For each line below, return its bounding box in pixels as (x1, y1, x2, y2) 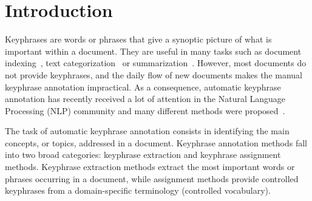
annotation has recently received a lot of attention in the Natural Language (5, 92, 286, 105)
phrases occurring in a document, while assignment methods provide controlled (5, 172, 299, 185)
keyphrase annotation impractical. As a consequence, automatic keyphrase (5, 80, 281, 93)
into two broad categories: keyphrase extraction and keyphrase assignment (5, 148, 281, 161)
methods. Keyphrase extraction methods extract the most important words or (5, 160, 295, 173)
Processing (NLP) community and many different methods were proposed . (5, 104, 285, 117)
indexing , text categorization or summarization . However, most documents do (5, 56, 307, 69)
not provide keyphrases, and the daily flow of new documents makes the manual (5, 68, 302, 81)
